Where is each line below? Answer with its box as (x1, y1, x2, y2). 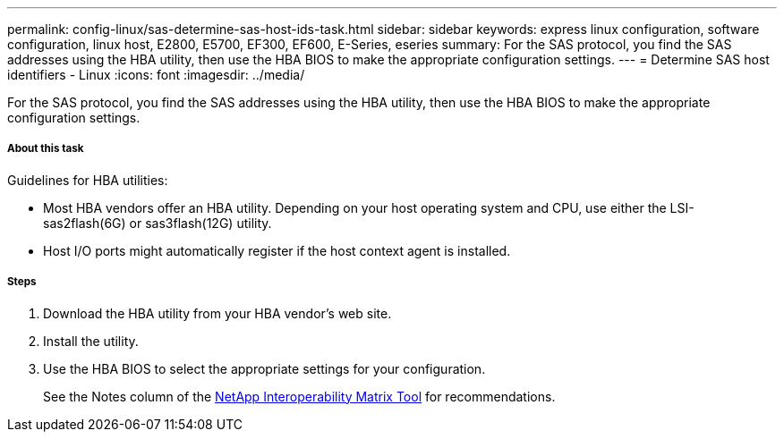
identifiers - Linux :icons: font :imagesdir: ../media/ (7, 67, 305, 82)
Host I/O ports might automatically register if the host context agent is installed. (43, 242, 511, 258)
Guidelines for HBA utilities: (7, 172, 168, 188)
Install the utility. (43, 333, 139, 349)
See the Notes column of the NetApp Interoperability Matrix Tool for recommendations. (43, 388, 556, 404)
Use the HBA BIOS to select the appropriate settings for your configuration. (43, 360, 486, 376)
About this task (7, 142, 84, 156)
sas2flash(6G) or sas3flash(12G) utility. (43, 215, 272, 231)
